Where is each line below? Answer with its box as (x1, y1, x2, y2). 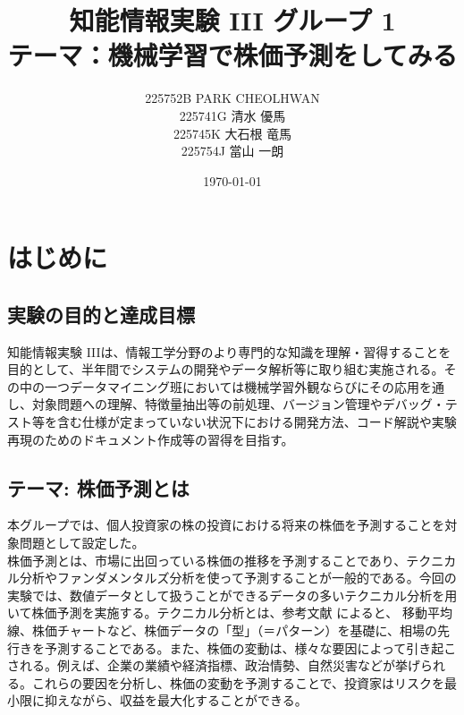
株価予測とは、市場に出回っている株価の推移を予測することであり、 (7, 550, 407, 569)
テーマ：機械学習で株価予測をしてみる (7, 37, 458, 73)
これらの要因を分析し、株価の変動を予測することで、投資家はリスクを (31, 673, 445, 692)
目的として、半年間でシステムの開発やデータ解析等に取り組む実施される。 (7, 360, 444, 379)
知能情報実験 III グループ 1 (69, 2, 396, 38)
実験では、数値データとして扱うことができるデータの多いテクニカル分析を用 (7, 585, 458, 604)
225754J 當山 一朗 (181, 141, 284, 160)
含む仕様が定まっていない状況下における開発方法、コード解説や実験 (56, 413, 457, 431)
